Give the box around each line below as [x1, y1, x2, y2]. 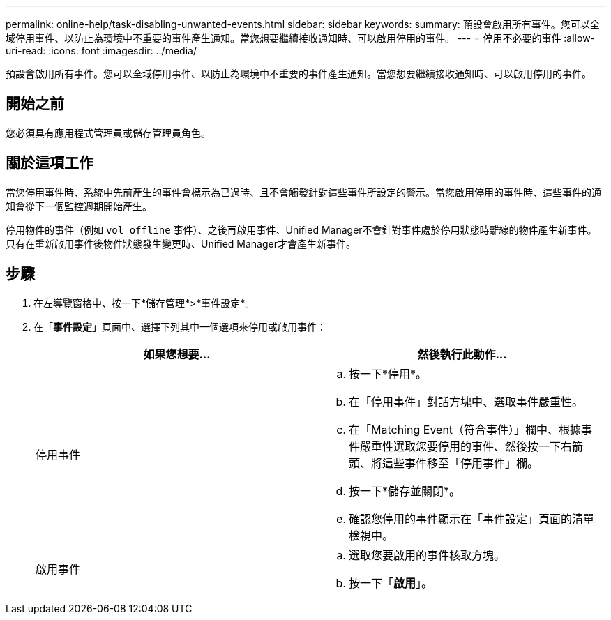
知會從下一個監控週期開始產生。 [6, 199, 152, 212]
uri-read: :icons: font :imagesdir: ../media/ [6, 45, 197, 56]
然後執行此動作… [417, 347, 507, 361]
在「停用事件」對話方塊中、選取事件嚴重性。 [349, 394, 584, 409]
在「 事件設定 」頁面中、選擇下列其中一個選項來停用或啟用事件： [33, 320, 326, 333]
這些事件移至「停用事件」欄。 [382, 455, 539, 470]
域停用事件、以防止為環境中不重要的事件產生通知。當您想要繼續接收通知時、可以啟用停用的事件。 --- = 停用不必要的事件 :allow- [6, 32, 596, 44]
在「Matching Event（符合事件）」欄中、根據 [349, 422, 582, 437]
